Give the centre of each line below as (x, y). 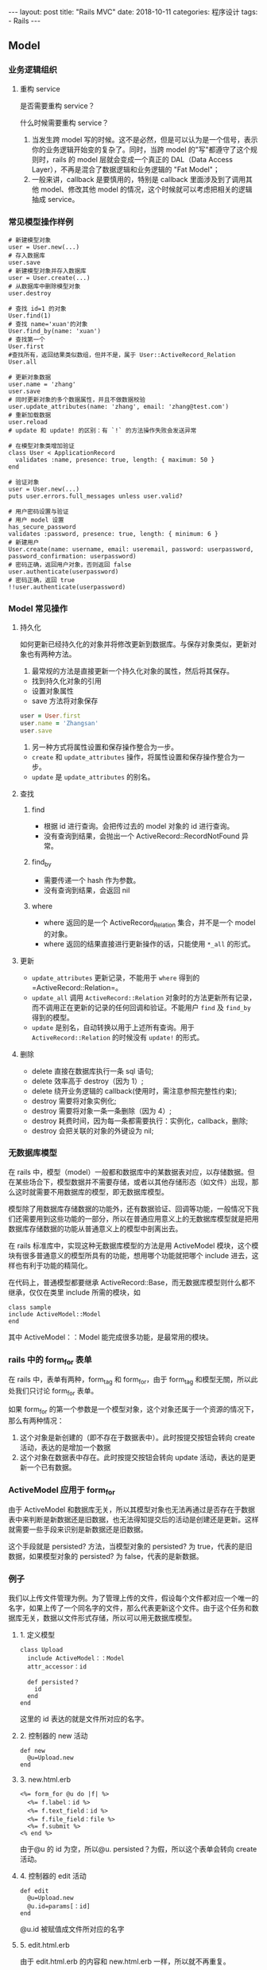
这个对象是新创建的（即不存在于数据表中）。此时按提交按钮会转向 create (137, 1437)
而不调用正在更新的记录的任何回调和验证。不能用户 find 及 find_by (141, 1007)
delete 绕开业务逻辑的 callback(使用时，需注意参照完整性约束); (134, 1090)
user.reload (28, 422)
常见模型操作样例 (41, 222)
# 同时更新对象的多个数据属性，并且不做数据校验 (77, 399)
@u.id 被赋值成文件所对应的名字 (72, 1929)
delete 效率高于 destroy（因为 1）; (87, 1081)
